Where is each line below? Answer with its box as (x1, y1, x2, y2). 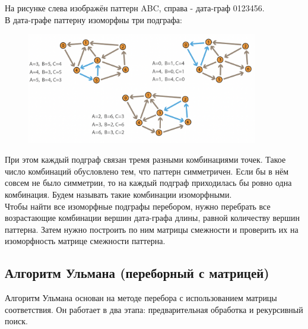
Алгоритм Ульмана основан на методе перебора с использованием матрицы (5, 292, 277, 304)
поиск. (5, 315, 28, 327)
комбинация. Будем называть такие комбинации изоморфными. (5, 188, 232, 200)
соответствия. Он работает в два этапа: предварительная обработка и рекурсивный (5, 303, 303, 315)
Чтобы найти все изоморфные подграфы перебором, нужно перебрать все (5, 200, 271, 212)
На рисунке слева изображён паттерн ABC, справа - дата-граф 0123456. (5, 2, 265, 14)
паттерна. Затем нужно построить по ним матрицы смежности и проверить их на (5, 223, 299, 235)
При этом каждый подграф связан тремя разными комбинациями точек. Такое (5, 153, 286, 166)
